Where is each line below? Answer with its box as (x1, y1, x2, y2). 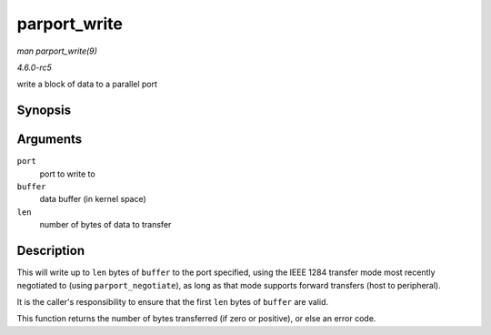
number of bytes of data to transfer (39, 219, 172, 230)
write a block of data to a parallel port (16, 78, 158, 90)
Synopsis (16, 103, 72, 118)
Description (16, 243, 85, 259)
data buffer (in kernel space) (39, 194, 147, 205)
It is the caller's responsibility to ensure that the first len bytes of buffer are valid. (16, 296, 329, 307)
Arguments (16, 132, 83, 147)
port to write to (39, 168, 95, 179)
